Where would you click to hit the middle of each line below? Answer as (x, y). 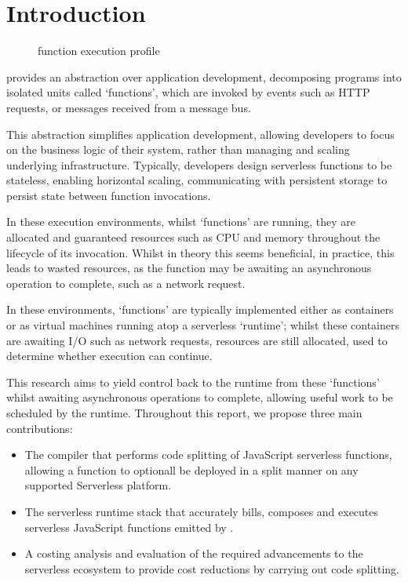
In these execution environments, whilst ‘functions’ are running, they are (181, 222)
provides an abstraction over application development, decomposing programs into (204, 76)
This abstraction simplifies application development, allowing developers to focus (200, 134)
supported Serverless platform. (98, 485)
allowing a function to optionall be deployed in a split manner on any (191, 469)
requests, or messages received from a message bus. (129, 107)
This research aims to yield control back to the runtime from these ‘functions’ (193, 382)
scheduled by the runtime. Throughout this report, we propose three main (184, 413)
